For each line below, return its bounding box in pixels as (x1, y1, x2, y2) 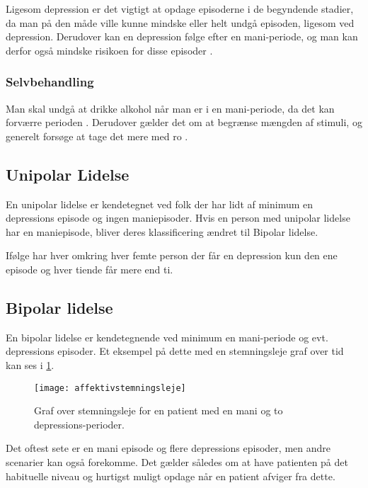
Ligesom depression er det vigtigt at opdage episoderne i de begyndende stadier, (6, 1, 354, 16)
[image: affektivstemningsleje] (34, 382, 186, 393)
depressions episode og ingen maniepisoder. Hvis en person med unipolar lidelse (6, 210, 350, 225)
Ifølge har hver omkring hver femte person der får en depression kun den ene (6, 248, 338, 263)
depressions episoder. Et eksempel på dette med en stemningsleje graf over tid (6, 344, 344, 358)
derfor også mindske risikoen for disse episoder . (6, 42, 213, 57)
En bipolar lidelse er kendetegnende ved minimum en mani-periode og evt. (6, 329, 328, 344)
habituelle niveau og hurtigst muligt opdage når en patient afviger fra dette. (6, 468, 335, 483)
